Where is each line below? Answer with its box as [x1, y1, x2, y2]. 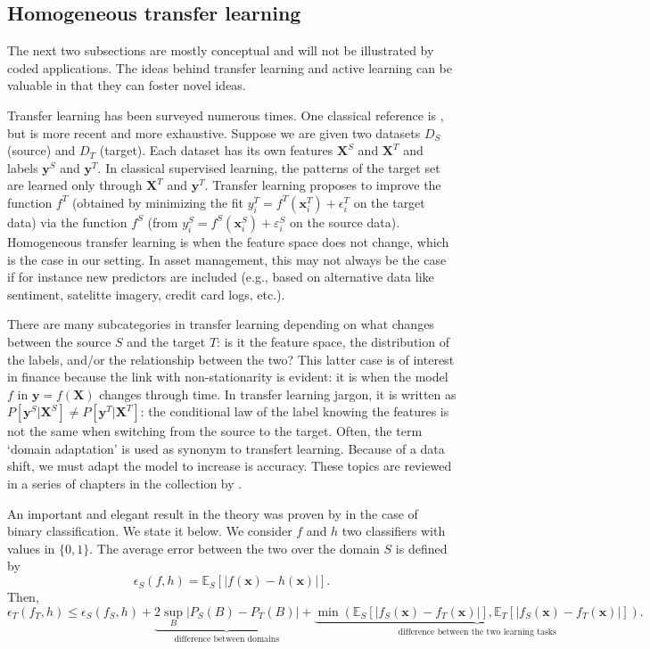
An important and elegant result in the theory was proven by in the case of [7, 504, 418, 522]
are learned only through [7, 176, 143, 194]
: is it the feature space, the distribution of [217, 332, 449, 350]
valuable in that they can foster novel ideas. [7, 76, 246, 94]
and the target [127, 332, 206, 350]
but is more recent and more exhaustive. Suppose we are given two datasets [7, 123, 421, 142]
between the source [7, 332, 111, 350]
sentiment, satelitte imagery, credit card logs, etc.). [7, 284, 285, 303]
